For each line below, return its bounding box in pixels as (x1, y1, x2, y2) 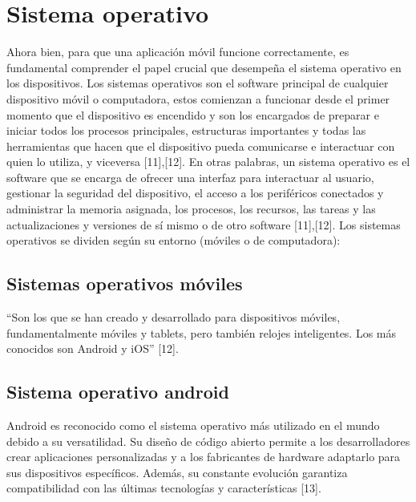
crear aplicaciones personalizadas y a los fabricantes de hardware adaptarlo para (6, 448, 401, 465)
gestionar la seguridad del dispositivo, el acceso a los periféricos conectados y (6, 184, 384, 201)
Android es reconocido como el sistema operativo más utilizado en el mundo (6, 417, 380, 434)
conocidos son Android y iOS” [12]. (6, 340, 179, 357)
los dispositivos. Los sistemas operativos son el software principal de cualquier (6, 75, 389, 91)
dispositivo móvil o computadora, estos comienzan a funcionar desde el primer (6, 90, 390, 107)
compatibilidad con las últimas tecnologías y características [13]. (6, 480, 321, 496)
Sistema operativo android (6, 379, 229, 404)
